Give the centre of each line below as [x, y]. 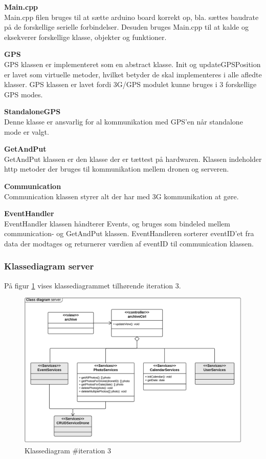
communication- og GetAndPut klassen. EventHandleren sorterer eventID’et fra [129, 233]
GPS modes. [24, 94]
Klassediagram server [49, 266]
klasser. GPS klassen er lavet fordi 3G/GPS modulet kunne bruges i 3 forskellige [130, 84]
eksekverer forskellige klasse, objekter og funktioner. [85, 37]
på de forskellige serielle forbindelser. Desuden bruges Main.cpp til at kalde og [126, 27]
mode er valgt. [27, 131]
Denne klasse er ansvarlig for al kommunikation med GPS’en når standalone [124, 121]
